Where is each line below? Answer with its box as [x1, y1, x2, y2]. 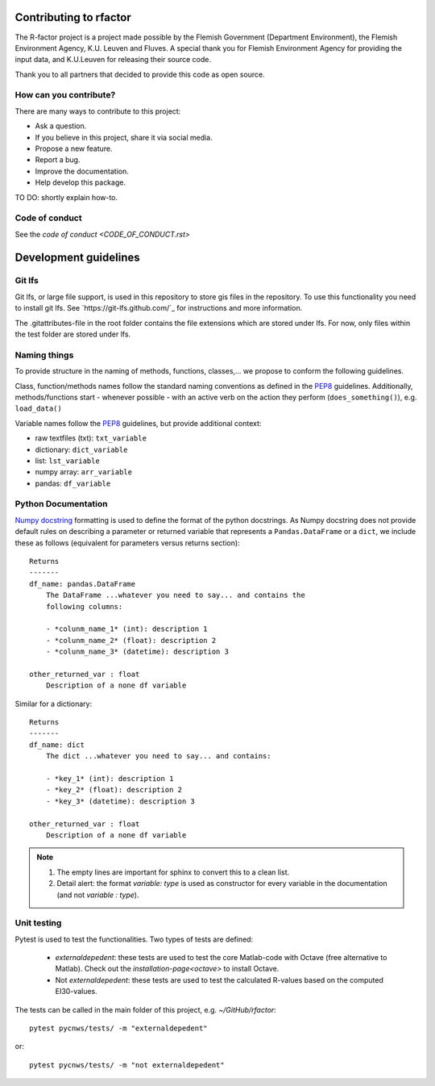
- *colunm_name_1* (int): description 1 [45, 624, 209, 633]
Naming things [14, 349, 74, 361]
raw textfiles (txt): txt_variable [35, 433, 147, 443]
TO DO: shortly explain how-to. [14, 192, 118, 202]
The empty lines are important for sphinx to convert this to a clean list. [56, 867, 290, 877]
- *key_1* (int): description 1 [45, 775, 174, 783]
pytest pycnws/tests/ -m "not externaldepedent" [29, 1060, 225, 1069]
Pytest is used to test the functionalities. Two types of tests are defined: [14, 934, 254, 944]
